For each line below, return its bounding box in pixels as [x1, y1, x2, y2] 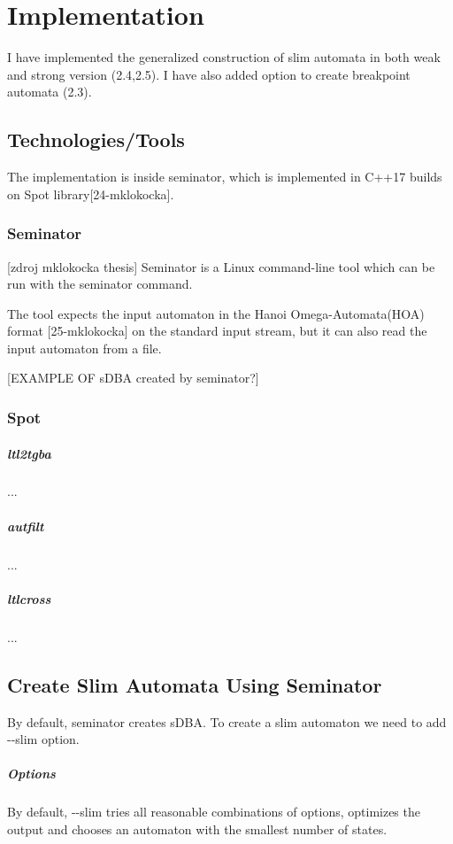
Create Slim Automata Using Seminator [7, 670, 382, 698]
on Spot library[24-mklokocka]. [7, 184, 174, 203]
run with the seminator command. [7, 275, 193, 293]
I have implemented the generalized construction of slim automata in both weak [7, 48, 441, 66]
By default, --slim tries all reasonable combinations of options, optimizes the [7, 802, 420, 821]
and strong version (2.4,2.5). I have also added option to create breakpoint [7, 65, 411, 83]
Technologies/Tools [7, 126, 185, 153]
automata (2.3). [7, 82, 92, 101]
